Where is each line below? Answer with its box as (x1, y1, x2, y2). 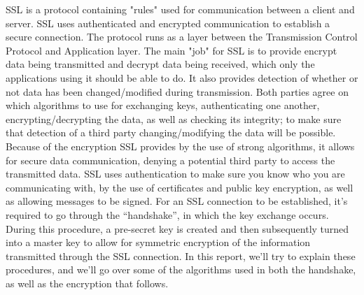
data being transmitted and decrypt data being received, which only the (6, 57, 315, 71)
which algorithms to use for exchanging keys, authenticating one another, (6, 98, 320, 113)
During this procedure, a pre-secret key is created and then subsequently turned (6, 221, 349, 236)
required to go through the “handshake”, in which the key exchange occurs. (6, 207, 329, 222)
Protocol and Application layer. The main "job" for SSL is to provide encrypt (6, 43, 337, 57)
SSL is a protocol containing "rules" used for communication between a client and (6, 2, 355, 16)
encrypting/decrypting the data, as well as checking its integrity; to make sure (6, 111, 342, 126)
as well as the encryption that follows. (6, 275, 169, 290)
